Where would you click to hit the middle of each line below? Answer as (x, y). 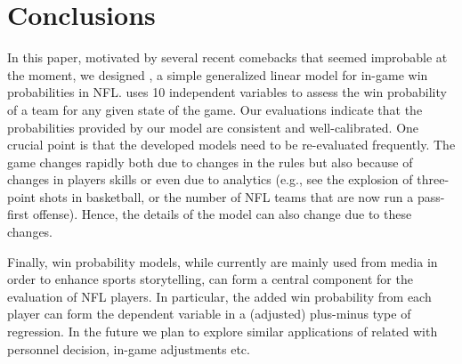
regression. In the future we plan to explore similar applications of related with (223, 332)
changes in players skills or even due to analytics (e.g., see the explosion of (210, 179)
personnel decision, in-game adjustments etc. (129, 348)
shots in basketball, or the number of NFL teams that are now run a (227, 196)
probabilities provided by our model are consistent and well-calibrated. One (213, 127)
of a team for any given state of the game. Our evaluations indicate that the (215, 109)
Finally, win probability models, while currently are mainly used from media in (223, 261)
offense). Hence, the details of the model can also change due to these (222, 214)
